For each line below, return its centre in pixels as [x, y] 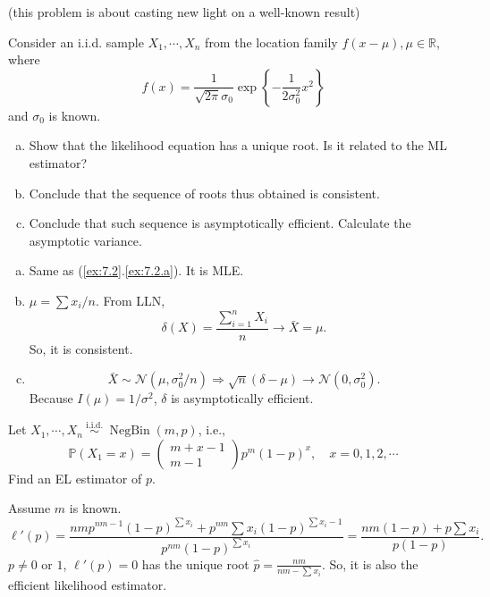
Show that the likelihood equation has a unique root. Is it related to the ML [238, 145]
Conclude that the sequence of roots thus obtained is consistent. [204, 193]
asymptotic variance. [85, 240]
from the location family [271, 42]
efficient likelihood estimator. [88, 585]
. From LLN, [130, 300]
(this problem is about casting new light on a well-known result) [184, 12]
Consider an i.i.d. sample [76, 42]
